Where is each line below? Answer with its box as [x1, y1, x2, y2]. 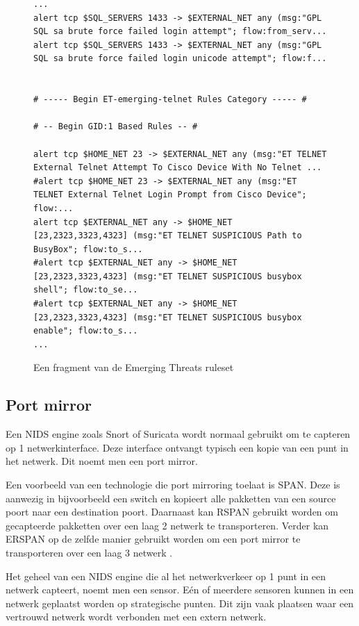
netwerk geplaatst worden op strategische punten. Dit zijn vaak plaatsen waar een [6, 595, 354, 610]
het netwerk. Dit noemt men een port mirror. [6, 454, 198, 468]
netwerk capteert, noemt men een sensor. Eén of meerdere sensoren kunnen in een [6, 582, 354, 597]
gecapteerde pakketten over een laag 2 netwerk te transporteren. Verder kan [6, 518, 329, 532]
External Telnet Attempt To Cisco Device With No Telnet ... [33, 163, 322, 173]
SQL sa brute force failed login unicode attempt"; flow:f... [33, 53, 327, 64]
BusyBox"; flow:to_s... [33, 244, 143, 254]
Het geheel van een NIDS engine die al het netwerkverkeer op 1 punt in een [6, 568, 326, 583]
